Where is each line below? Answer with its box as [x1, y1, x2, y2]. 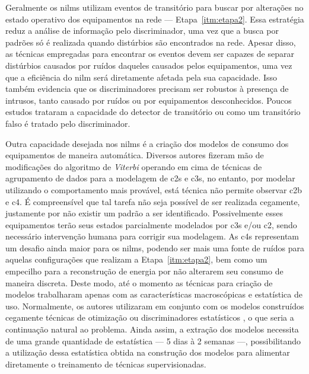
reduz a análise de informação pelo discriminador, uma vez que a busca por [5, 24, 279, 37]
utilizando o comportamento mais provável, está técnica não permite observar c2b [5, 183, 302, 196]
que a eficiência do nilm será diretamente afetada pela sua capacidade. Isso [5, 71, 278, 83]
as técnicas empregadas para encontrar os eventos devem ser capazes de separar [5, 47, 294, 60]
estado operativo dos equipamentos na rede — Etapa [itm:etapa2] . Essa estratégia [5, 12, 304, 25]
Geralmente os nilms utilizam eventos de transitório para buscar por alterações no [5, 1, 304, 13]
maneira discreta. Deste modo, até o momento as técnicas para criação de [5, 276, 273, 289]
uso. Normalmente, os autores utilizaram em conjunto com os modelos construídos [5, 299, 304, 312]
